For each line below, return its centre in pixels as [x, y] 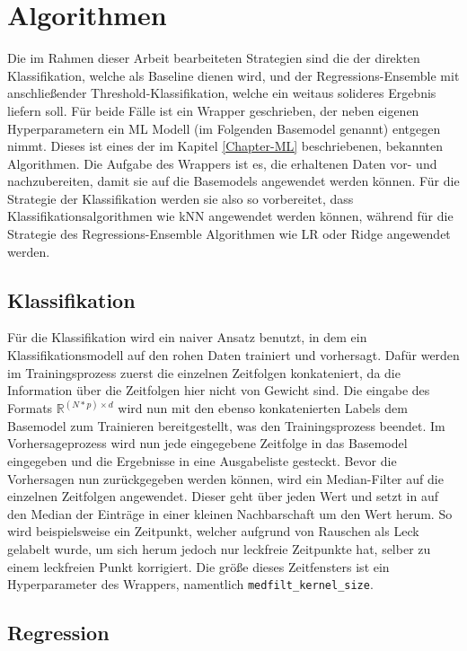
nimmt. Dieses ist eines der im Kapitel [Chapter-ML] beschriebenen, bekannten [225, 146]
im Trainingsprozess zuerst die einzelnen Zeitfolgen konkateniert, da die [204, 372]
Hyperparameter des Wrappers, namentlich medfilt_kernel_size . [190, 584]
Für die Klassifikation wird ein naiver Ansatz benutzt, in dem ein [187, 337]
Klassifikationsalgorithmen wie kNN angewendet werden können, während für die [230, 216]
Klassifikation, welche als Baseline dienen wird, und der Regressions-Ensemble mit [233, 75]
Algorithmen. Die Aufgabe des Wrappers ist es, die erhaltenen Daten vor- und [222, 163]
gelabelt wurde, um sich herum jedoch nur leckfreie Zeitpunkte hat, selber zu [219, 549]
